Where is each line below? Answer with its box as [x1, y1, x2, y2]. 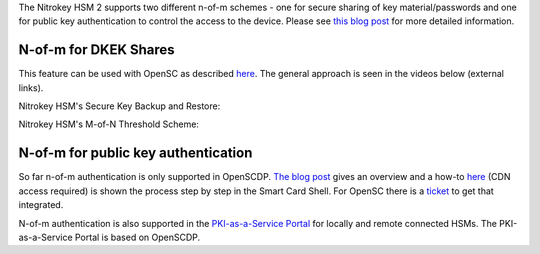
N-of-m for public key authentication [18, 145, 253, 162]
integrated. [18, 199, 64, 211]
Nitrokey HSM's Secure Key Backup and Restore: [18, 100, 221, 112]
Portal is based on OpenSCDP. [74, 231, 201, 243]
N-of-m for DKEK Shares [18, 41, 175, 59]
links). [18, 81, 44, 94]
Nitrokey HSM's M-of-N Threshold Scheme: [18, 118, 200, 130]
